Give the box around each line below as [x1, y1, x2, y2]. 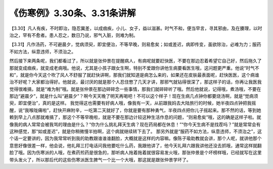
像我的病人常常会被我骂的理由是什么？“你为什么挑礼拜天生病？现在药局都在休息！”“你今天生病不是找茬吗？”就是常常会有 [9, 121, 261, 127]
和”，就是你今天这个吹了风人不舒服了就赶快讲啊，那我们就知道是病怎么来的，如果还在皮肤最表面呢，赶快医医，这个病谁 [9, 72, 260, 78]
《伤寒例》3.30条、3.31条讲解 [9, 8, 136, 19]
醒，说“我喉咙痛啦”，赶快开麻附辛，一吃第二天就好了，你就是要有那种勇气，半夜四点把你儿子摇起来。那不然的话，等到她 [9, 107, 261, 113]
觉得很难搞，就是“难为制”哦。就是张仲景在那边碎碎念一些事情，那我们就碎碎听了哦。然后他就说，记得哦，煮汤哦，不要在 [9, 86, 261, 92]
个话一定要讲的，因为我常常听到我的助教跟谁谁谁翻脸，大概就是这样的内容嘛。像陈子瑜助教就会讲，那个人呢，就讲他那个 [9, 135, 262, 141]
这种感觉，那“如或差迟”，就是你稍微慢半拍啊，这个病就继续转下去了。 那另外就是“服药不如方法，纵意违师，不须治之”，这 [9, 129, 262, 135]
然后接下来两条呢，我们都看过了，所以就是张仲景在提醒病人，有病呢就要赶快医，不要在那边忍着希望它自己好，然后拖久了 [9, 58, 262, 64]
